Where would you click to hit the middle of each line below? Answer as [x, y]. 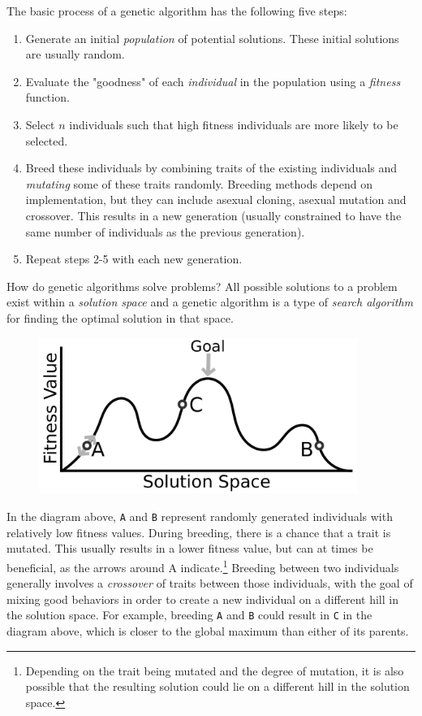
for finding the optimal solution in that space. [120, 317]
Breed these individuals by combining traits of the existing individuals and [211, 168]
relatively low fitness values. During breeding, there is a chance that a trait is [199, 532]
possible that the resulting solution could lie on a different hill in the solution [217, 686]
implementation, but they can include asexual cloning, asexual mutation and [216, 200]
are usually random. [75, 54]
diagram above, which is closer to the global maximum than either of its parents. [208, 631]
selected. [47, 140]
